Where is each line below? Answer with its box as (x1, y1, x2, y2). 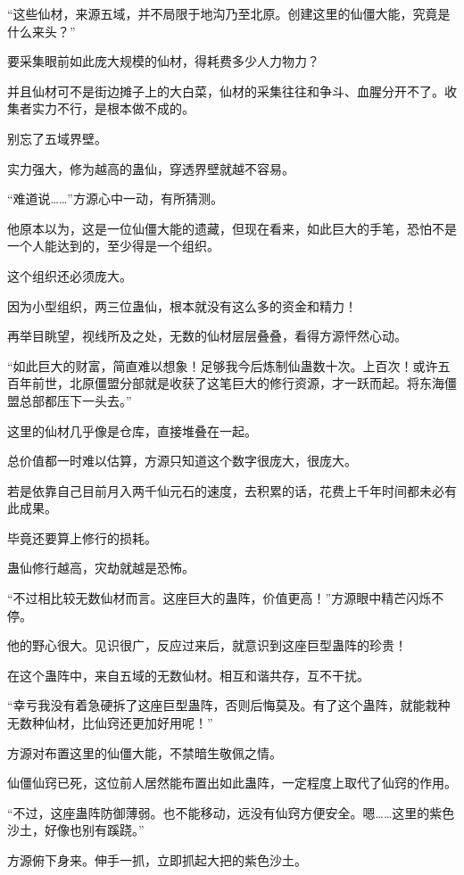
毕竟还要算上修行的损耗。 (7, 528, 157, 547)
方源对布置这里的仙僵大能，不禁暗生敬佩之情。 (7, 743, 282, 762)
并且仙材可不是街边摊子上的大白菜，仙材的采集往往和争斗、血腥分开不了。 (7, 81, 444, 100)
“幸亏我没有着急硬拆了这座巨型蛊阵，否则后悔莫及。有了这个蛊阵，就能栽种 (7, 696, 451, 714)
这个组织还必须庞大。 (7, 266, 132, 285)
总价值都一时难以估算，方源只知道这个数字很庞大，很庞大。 (7, 451, 357, 470)
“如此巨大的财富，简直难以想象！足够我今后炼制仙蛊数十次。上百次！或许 (7, 356, 438, 375)
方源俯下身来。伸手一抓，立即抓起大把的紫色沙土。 (7, 851, 307, 869)
